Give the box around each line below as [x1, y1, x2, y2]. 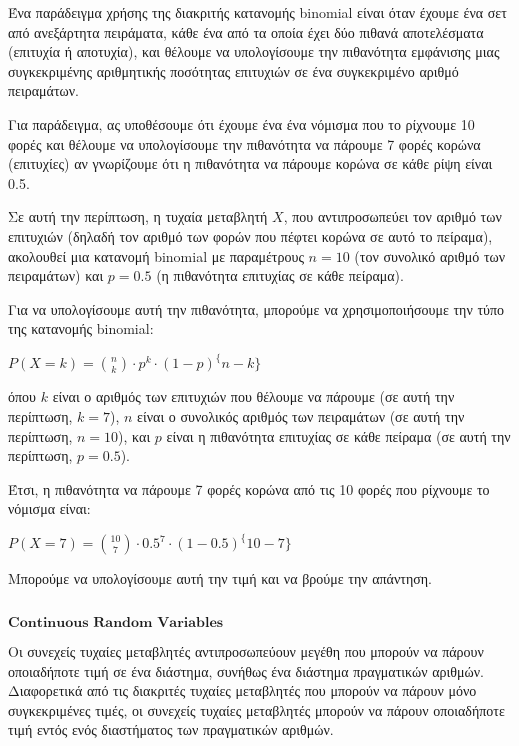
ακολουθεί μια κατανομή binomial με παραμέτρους [8, 245, 304, 266]
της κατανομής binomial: [8, 318, 154, 339]
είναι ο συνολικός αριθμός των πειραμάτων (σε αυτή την [137, 406, 465, 426]
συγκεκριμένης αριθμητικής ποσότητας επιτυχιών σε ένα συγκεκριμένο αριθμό [8, 60, 459, 81]
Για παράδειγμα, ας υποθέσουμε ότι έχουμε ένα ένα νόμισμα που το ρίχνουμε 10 [8, 113, 475, 134]
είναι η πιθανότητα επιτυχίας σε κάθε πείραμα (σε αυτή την [166, 425, 511, 446]
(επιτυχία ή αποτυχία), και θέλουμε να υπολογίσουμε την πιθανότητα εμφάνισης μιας [8, 41, 500, 62]
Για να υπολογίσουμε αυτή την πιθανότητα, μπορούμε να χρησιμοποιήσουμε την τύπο [8, 298, 505, 319]
